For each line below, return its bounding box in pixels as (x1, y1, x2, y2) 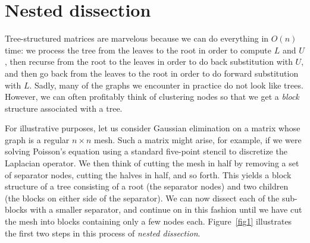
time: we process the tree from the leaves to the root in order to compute (5, 43, 271, 56)
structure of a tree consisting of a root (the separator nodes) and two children (5, 180, 289, 192)
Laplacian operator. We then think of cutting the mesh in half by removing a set (5, 157, 299, 169)
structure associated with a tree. (5, 102, 123, 114)
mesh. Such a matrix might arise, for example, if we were (94, 133, 302, 146)
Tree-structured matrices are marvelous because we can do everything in (5, 32, 269, 45)
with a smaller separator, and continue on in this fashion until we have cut (30, 203, 302, 216)
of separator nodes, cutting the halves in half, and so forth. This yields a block (5, 168, 292, 181)
